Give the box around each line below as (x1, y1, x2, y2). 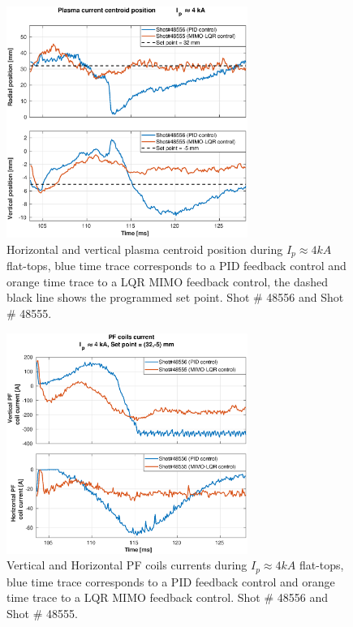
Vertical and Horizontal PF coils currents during (6, 556, 248, 573)
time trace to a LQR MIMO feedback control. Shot (6, 589, 260, 606)
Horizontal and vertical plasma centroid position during (6, 240, 283, 257)
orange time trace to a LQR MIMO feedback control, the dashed (6, 273, 329, 290)
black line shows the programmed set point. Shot (6, 289, 250, 306)
